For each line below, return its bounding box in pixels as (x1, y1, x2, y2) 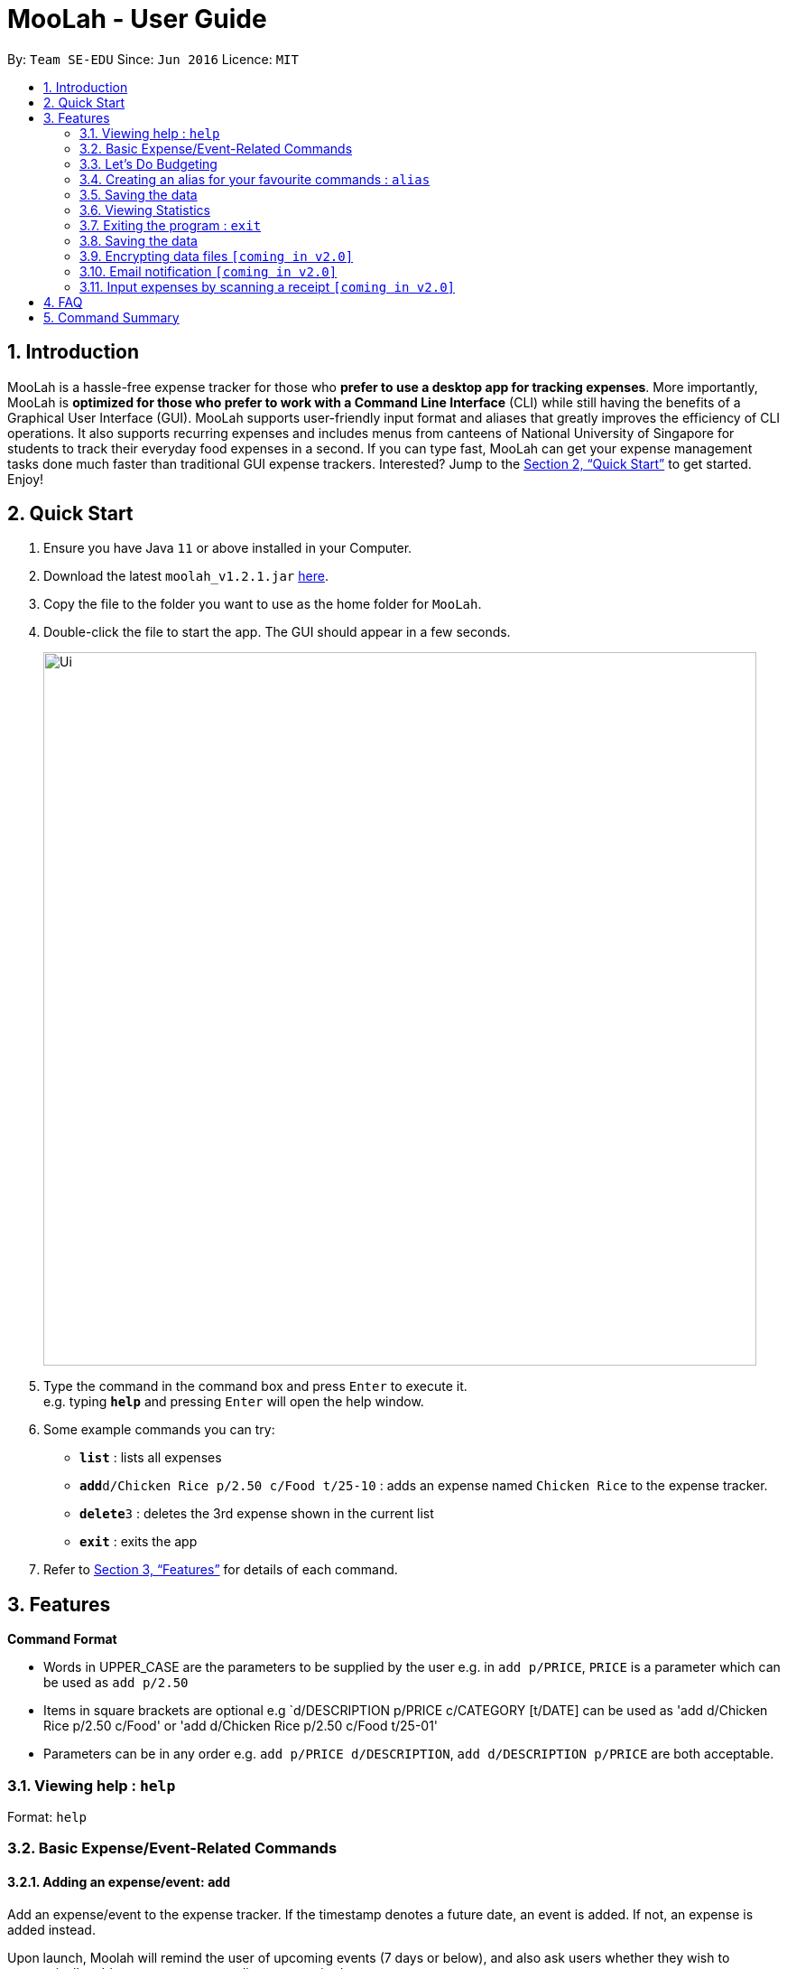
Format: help (7, 1809, 87, 1825)
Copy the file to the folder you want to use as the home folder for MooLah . (43, 596, 482, 612)
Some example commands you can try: (43, 1422, 275, 1438)
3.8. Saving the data (79, 232, 198, 248)
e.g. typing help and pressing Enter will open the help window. (43, 1394, 424, 1410)
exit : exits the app (79, 1534, 198, 1550)
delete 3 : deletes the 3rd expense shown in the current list (79, 1506, 434, 1522)
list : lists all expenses (79, 1450, 222, 1466)
